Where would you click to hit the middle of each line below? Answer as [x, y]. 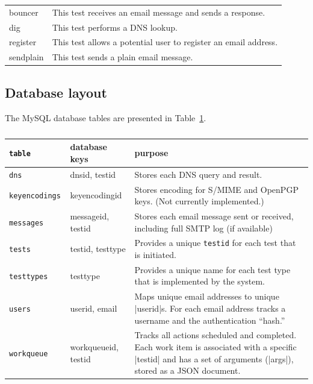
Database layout [56, 92]
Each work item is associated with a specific [215, 346]
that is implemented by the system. [200, 281]
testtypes [29, 276]
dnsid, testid [93, 174]
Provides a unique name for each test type [212, 269]
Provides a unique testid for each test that [215, 243]
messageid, [90, 216]
